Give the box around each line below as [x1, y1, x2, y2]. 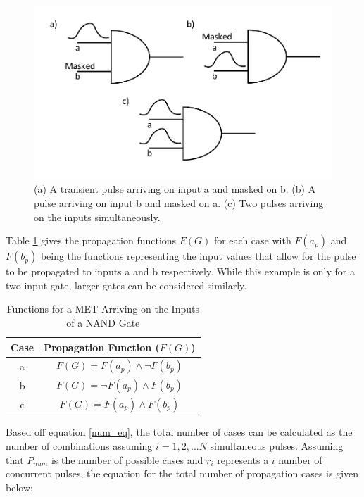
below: [6, 479, 33, 494]
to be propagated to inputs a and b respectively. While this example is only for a [6, 264, 355, 279]
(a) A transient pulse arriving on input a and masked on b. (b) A [34, 182, 316, 196]
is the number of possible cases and [51, 452, 203, 467]
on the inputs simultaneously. [34, 209, 161, 224]
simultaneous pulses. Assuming [210, 438, 344, 453]
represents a [217, 452, 269, 467]
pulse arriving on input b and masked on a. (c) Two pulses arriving [34, 195, 324, 210]
